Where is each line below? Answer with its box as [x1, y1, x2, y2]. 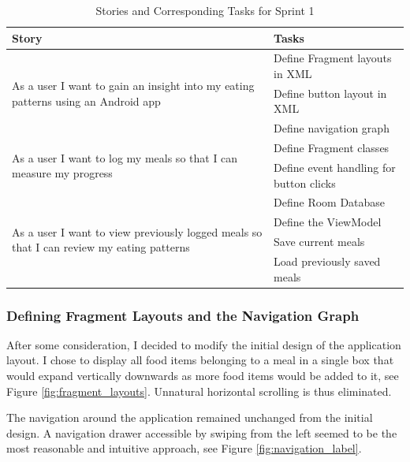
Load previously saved [274, 252, 381, 269]
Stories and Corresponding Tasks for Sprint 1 [95, 2, 315, 18]
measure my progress [12, 165, 113, 181]
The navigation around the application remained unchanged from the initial [6, 409, 373, 426]
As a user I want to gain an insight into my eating [12, 77, 255, 94]
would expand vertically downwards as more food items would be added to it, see [6, 367, 399, 384]
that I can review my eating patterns [12, 239, 190, 255]
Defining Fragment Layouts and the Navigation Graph [6, 305, 360, 325]
